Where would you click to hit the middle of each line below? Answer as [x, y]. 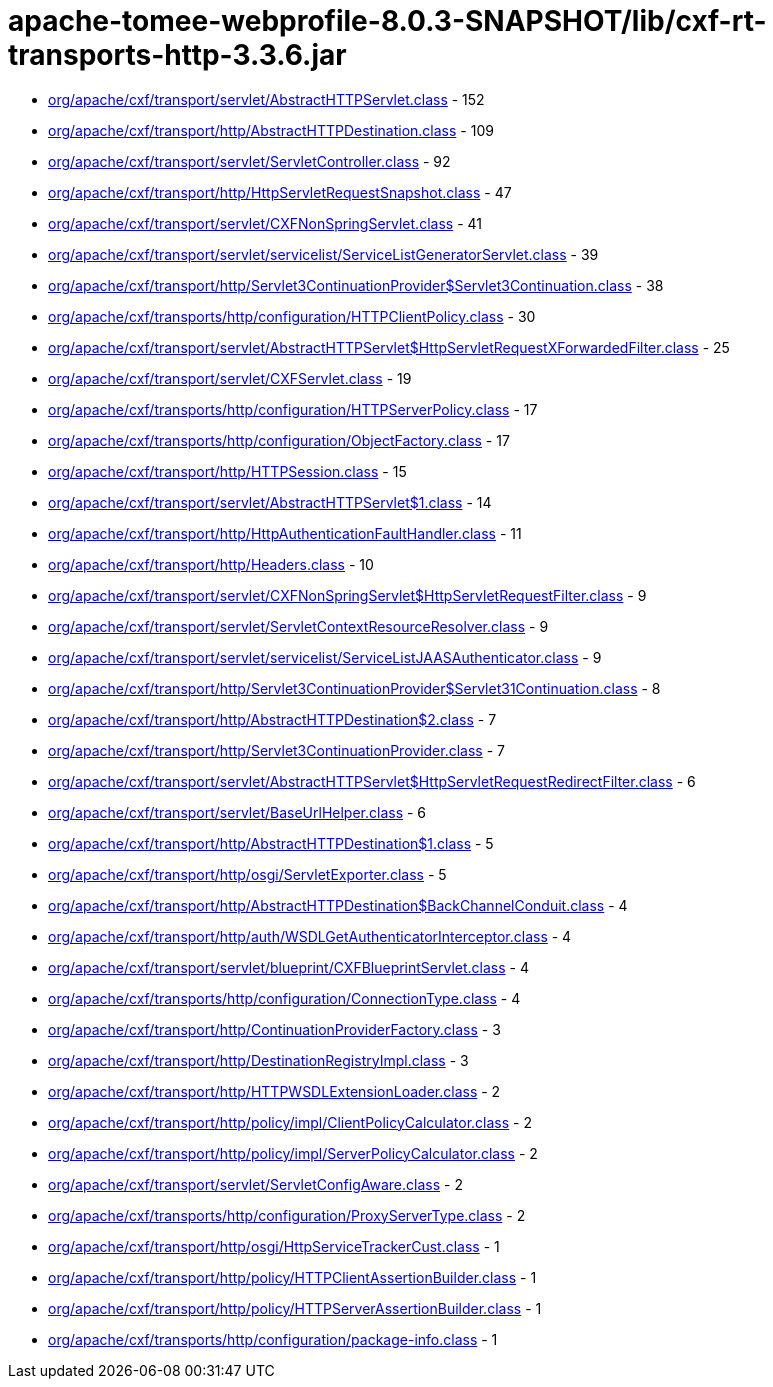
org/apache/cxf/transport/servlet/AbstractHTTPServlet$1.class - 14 [270, 502]
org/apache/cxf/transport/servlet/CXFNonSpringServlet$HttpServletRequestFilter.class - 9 [347, 595]
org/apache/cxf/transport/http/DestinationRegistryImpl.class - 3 [258, 1060]
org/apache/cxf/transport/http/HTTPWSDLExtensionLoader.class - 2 [274, 1091]
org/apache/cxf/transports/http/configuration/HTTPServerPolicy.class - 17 [293, 409]
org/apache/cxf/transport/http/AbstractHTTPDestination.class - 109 [271, 130]
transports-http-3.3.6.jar [177, 55]
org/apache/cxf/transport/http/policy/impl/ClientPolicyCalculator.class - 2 [290, 1122]
